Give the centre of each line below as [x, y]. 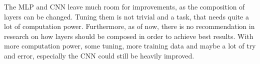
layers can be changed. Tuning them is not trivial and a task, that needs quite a [126, 16]
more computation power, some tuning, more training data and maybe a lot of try [130, 46]
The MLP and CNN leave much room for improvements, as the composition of [124, 6]
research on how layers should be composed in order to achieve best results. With [129, 36]
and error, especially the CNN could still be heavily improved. [99, 55]
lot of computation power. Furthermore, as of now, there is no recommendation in [129, 26]
